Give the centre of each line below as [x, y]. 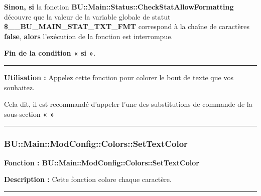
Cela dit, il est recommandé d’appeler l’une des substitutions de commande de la [128, 104]
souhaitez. [19, 87]
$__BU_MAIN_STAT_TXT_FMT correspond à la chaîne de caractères [127, 26]
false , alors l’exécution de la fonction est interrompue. [89, 36]
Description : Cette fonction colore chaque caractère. [88, 179]
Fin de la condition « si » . [50, 53]
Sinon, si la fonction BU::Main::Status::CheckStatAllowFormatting [119, 7]
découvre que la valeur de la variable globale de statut [87, 16]
